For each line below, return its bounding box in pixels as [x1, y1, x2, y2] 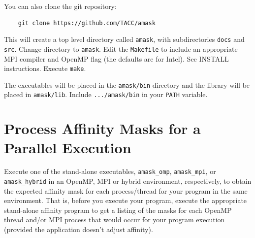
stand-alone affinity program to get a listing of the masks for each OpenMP [4, 204, 232, 215]
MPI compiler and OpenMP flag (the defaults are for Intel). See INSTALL [4, 53, 229, 64]
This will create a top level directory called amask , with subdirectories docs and [4, 34, 245, 44]
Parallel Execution [4, 137, 131, 158]
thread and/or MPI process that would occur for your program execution [4, 214, 225, 225]
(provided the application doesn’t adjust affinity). [4, 224, 153, 235]
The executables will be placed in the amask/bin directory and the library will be [4, 79, 250, 90]
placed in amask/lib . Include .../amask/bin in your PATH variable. [4, 89, 208, 100]
